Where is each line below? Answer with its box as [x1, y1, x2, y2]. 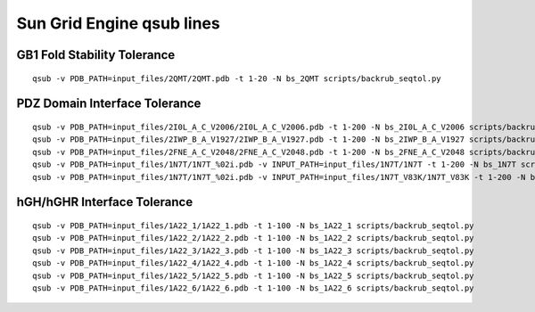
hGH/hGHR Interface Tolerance [16, 194, 193, 209]
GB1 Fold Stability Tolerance [16, 47, 176, 62]
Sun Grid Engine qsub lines [16, 13, 220, 33]
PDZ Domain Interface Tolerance [16, 96, 202, 111]
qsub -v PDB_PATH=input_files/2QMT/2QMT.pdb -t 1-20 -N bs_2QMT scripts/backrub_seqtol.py [32, 73, 441, 84]
